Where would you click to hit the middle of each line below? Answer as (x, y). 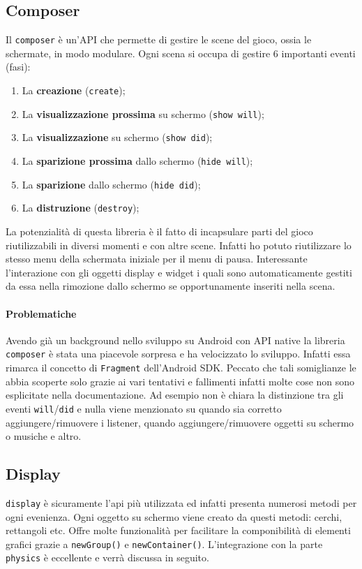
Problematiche (41, 313)
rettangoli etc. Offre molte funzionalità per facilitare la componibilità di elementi (178, 530)
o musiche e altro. (44, 436)
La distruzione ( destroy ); (81, 208)
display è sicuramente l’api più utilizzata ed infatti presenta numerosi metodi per (181, 502)
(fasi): (18, 67)
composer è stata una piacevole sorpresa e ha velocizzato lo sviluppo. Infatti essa (178, 354)
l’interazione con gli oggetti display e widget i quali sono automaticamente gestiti (179, 272)
